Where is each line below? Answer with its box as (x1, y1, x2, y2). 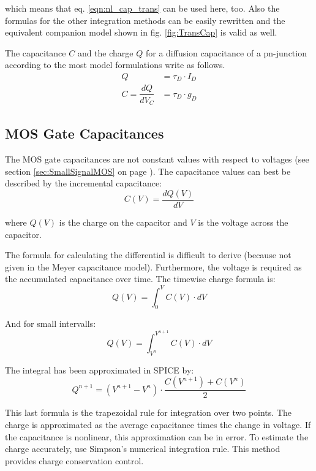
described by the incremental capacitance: (5, 177, 162, 190)
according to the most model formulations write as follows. (5, 58, 225, 71)
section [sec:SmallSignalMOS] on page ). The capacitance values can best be (5, 164, 291, 177)
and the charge (77, 46, 134, 59)
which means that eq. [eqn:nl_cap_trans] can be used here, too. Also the (5, 2, 280, 14)
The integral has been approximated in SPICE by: (5, 363, 194, 376)
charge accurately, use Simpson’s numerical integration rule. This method (5, 442, 280, 455)
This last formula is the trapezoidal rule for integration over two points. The (5, 406, 292, 419)
